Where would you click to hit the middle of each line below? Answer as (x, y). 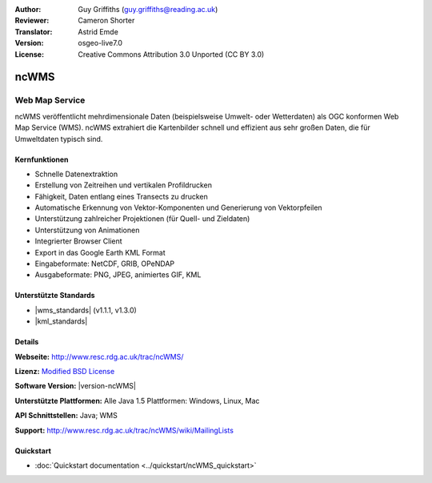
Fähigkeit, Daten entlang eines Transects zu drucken (121, 196)
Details (27, 342)
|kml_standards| (61, 321)
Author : (28, 9)
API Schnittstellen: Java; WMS (66, 416)
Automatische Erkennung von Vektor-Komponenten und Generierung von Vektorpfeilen (179, 207)
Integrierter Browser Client (79, 241)
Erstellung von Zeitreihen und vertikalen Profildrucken (123, 185)
